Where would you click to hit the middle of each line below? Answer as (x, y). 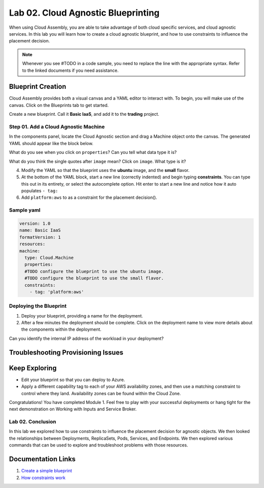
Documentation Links (42, 459)
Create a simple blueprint (47, 471)
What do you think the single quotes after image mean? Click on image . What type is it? (98, 161)
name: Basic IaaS (40, 230)
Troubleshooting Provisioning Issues (66, 352)
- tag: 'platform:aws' (57, 292)
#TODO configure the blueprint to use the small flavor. (94, 278)
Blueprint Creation (38, 87)
